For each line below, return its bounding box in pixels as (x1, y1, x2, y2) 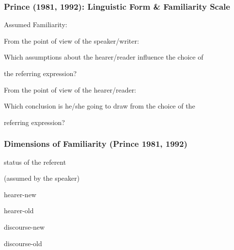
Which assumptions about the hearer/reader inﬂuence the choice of (4, 52, 203, 62)
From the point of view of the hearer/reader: (4, 84, 137, 94)
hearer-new (4, 189, 36, 199)
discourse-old (4, 238, 42, 248)
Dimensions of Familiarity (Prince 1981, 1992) (4, 138, 187, 150)
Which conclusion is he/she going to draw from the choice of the (4, 101, 195, 111)
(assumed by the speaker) (4, 173, 80, 183)
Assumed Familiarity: (4, 19, 67, 30)
